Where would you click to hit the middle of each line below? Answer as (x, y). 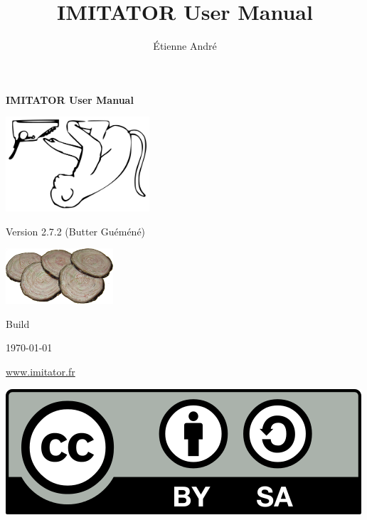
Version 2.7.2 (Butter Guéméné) (76, 231)
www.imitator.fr (41, 372)
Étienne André (185, 46)
